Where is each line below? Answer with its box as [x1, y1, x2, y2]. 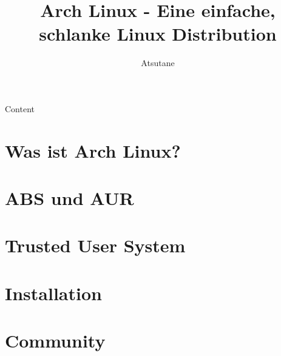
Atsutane [141, 56, 175, 69]
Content [5, 102, 35, 115]
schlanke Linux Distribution [39, 21, 277, 46]
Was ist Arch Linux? [5, 138, 181, 163]
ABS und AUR [5, 186, 134, 210]
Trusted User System [5, 233, 186, 258]
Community [5, 328, 106, 353]
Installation [5, 280, 102, 305]
